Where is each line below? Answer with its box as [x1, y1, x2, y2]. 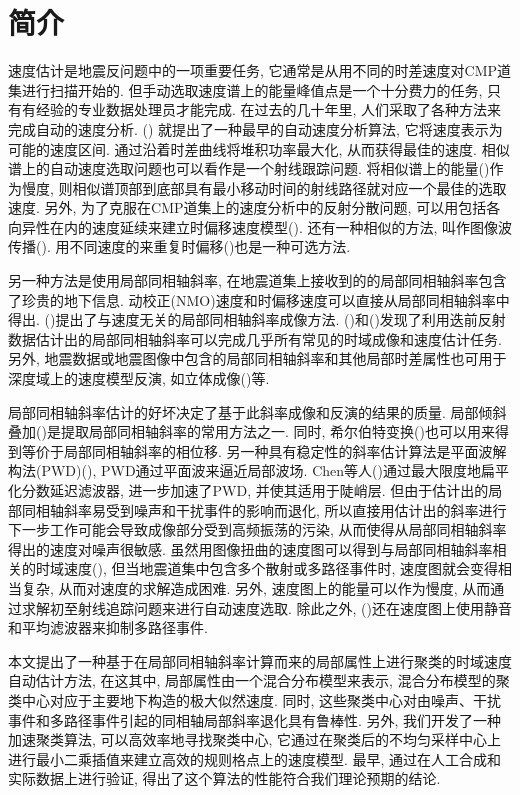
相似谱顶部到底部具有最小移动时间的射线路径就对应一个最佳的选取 [72, 177, 507, 198]
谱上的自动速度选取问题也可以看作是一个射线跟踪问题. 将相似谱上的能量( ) [8, 158, 490, 179]
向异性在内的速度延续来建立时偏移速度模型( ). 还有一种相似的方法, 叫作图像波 [8, 216, 513, 237]
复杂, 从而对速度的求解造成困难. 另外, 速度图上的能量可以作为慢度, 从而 [21, 577, 491, 598]
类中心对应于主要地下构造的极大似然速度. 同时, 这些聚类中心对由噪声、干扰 [8, 689, 502, 710]
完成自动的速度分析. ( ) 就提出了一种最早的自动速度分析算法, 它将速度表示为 [8, 118, 503, 139]
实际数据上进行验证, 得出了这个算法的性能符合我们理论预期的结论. [8, 768, 441, 789]
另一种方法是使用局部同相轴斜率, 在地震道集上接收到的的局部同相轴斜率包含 [8, 270, 507, 291]
